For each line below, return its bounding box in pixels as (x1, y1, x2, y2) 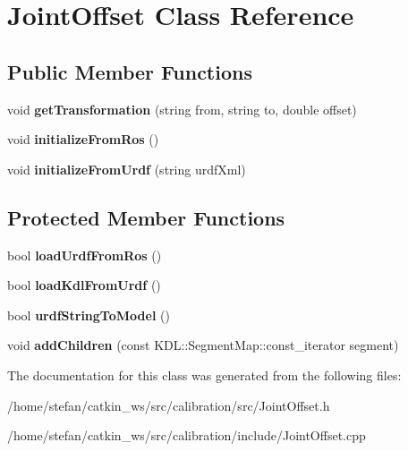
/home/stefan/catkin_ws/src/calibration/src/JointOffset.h (7, 396, 330, 414)
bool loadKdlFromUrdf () (7, 276, 161, 294)
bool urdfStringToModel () (7, 305, 170, 324)
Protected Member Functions (7, 203, 285, 231)
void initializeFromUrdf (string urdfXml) (7, 159, 246, 178)
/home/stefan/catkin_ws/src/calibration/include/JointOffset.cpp (7, 426, 366, 445)
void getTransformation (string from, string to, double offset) (7, 99, 357, 118)
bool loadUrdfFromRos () (7, 245, 162, 264)
